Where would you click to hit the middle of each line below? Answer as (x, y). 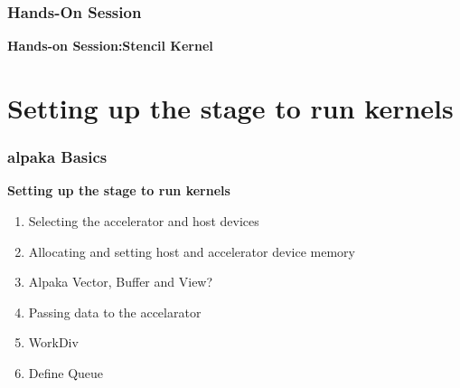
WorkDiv (53, 342)
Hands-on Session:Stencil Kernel (110, 46)
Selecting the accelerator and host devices (144, 221)
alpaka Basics (57, 157)
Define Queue (66, 372)
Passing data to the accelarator (115, 312)
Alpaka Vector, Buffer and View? (121, 282)
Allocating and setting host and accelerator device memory (192, 251)
